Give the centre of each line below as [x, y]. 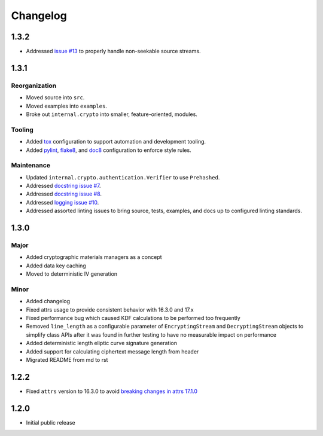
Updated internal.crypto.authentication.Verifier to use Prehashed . [123, 177]
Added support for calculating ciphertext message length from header [112, 351]
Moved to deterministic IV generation [72, 274]
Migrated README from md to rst [67, 360]
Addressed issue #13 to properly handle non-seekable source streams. [113, 51]
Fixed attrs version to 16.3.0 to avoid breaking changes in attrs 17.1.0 [112, 391]
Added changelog [48, 301]
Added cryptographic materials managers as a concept [94, 257]
